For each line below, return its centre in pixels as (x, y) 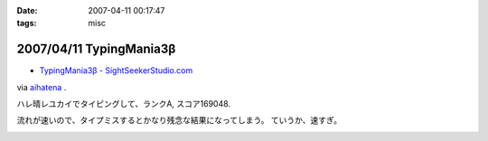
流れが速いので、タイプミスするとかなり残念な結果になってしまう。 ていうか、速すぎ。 (179, 120)
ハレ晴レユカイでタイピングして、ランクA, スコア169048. (123, 104)
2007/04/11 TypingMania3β (96, 49)
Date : (27, 10)
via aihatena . (42, 87)
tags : (27, 23)
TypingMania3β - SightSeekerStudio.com (116, 70)
